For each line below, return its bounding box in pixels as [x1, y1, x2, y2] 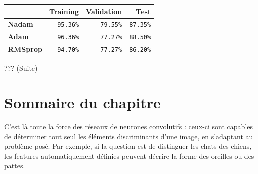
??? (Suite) [4, 63, 38, 73]
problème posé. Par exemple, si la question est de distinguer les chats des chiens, [4, 141, 252, 151]
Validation [86, 6, 122, 16]
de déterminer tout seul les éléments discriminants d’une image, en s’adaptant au [4, 131, 253, 141]
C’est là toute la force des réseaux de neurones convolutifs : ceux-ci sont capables [4, 121, 253, 132]
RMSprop [8, 44, 42, 54]
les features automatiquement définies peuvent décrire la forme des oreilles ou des [4, 150, 254, 161]
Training [49, 6, 79, 16]
